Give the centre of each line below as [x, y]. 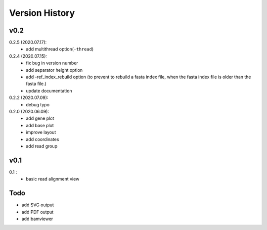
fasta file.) [36, 84]
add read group [42, 146]
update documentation [49, 91]
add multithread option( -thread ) [60, 49]
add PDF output [38, 212]
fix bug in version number [52, 63]
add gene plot [40, 118]
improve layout [41, 132]
